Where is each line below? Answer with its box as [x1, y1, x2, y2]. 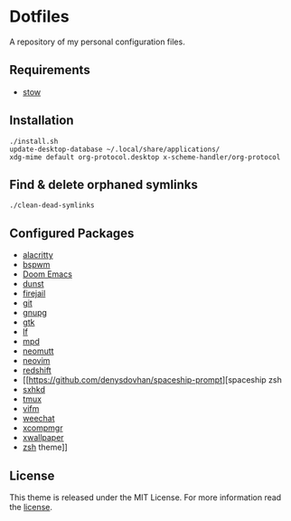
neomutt [22, 346, 54, 356]
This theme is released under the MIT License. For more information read [9, 492, 282, 503]
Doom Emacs [22, 269, 72, 279]
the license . [9, 502, 52, 512]
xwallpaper [22, 432, 65, 443]
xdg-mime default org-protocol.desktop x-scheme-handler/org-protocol [9, 152, 281, 162]
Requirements [9, 62, 90, 78]
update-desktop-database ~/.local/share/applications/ [9, 145, 221, 154]
